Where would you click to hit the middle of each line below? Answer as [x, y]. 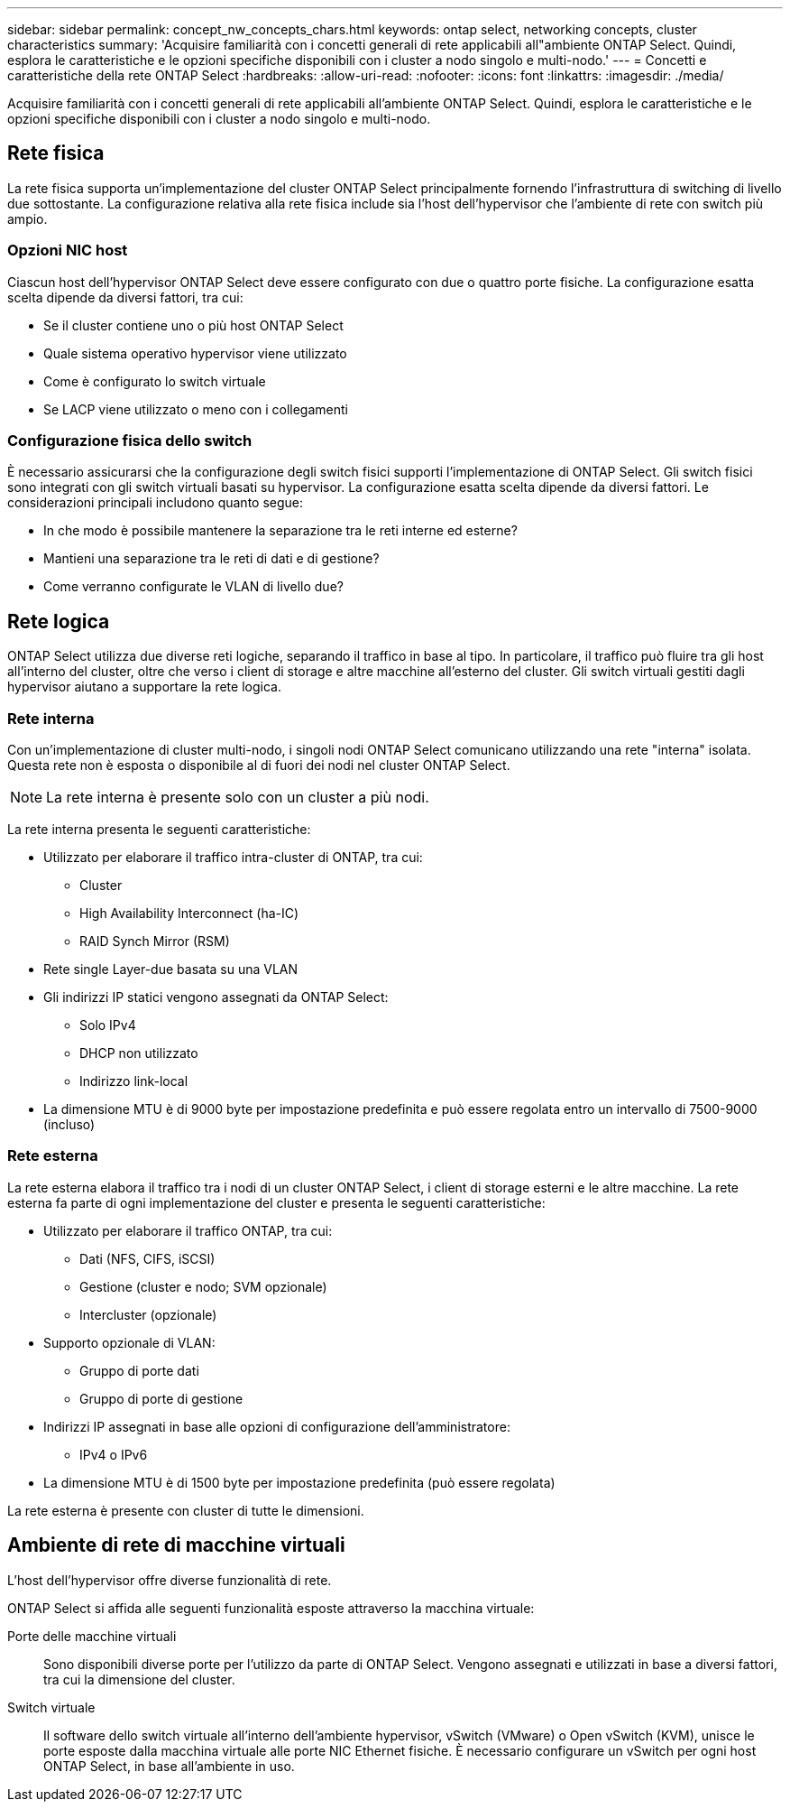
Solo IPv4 [108, 1025]
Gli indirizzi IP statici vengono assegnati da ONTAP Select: [216, 997]
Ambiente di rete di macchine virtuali [176, 1545]
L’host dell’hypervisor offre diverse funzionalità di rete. [170, 1580]
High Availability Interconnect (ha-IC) [189, 913]
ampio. [28, 218]
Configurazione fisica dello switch [130, 440]
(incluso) [69, 1124]
